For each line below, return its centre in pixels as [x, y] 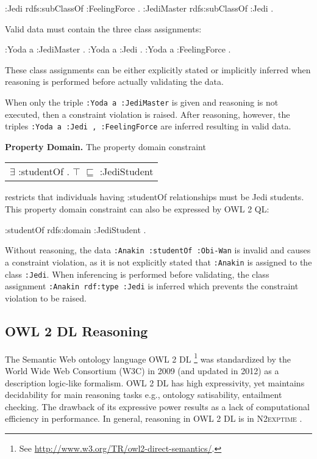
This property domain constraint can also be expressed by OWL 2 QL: [137, 209]
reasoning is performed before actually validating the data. [114, 81]
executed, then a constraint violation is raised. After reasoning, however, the [148, 114]
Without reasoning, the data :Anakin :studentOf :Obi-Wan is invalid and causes [158, 250]
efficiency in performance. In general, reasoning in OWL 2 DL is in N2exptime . [154, 418]
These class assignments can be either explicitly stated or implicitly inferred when [158, 69]
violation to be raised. [46, 298]
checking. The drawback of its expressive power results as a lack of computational [157, 406]
